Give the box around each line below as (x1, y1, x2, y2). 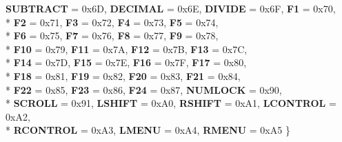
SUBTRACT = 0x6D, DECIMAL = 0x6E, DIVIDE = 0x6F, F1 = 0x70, (6, 1, 336, 15)
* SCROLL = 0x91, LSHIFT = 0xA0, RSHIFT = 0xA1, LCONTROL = (6, 96, 336, 110)
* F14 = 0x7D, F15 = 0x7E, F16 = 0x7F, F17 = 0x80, (6, 55, 247, 70)
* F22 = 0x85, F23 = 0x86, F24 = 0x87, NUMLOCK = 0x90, (6, 82, 282, 97)
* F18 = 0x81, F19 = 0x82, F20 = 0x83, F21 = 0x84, (6, 68, 241, 83)
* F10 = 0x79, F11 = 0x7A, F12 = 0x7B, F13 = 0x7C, (6, 41, 248, 56)
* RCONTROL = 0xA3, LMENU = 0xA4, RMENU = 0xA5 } (6, 123, 290, 137)
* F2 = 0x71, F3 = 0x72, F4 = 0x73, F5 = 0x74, (6, 14, 219, 29)
